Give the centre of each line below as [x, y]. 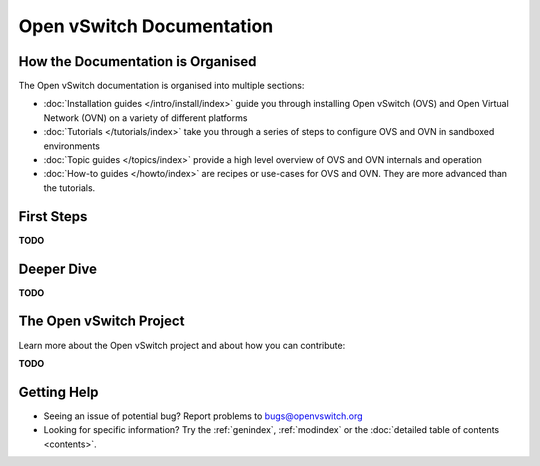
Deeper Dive [58, 268]
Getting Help [58, 391]
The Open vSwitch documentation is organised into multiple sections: [161, 86]
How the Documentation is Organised [137, 61]
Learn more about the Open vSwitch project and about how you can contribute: [182, 345]
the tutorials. [69, 187]
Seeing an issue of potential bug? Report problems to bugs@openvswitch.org [203, 416]
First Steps [53, 216]
